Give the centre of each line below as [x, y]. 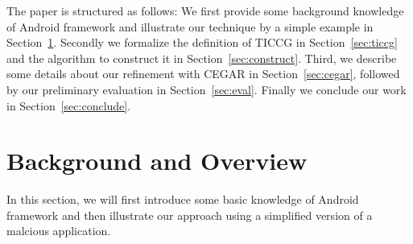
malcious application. [59, 231]
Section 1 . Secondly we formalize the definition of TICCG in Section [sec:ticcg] [202, 42]
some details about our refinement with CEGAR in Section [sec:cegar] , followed [203, 74]
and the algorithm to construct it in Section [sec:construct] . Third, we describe [202, 58]
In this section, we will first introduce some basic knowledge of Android [183, 199]
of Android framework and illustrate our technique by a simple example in [190, 26]
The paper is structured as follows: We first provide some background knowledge [205, 10]
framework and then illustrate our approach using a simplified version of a [190, 215]
